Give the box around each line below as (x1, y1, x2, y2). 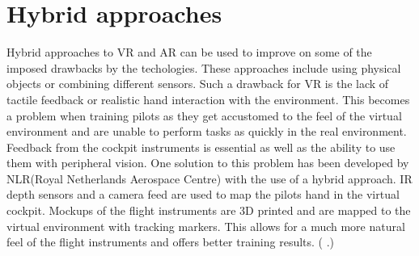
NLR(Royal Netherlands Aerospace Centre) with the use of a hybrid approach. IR (6, 170, 413, 187)
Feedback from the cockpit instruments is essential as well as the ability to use (6, 138, 396, 155)
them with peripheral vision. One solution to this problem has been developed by (6, 154, 409, 171)
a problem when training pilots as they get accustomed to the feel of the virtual (6, 107, 402, 124)
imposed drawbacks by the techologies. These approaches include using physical (6, 59, 401, 76)
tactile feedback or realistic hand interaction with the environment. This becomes (6, 90, 410, 107)
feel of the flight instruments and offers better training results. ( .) (6, 233, 335, 250)
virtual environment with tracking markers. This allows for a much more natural (6, 217, 405, 234)
